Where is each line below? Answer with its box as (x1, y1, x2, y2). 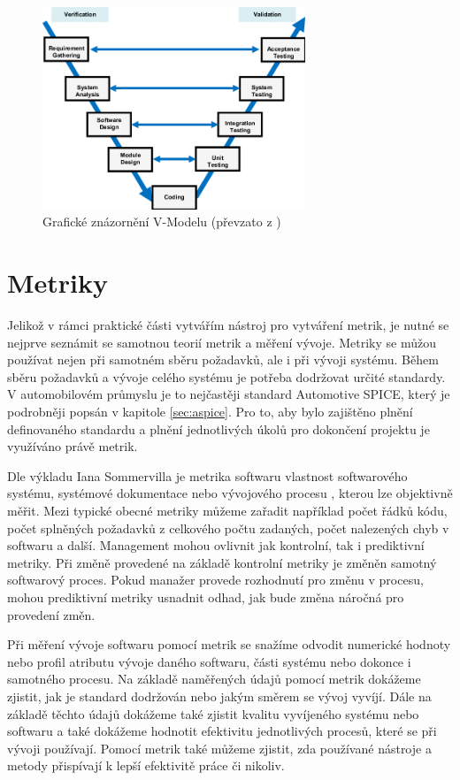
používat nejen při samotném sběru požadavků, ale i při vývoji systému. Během (7, 350, 439, 369)
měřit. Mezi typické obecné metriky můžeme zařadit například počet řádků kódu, (7, 501, 448, 519)
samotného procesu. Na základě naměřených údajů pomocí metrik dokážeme (7, 669, 421, 688)
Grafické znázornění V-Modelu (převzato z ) (42, 212, 281, 231)
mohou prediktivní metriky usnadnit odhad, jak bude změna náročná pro (7, 587, 404, 606)
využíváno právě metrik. (7, 437, 138, 455)
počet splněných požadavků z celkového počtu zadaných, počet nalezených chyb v (7, 518, 449, 537)
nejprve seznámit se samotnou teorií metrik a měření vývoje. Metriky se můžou (7, 333, 437, 351)
